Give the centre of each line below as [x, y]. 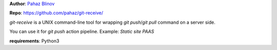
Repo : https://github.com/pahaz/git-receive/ [56, 13]
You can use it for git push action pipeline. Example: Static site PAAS [82, 32]
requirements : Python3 [34, 41]
